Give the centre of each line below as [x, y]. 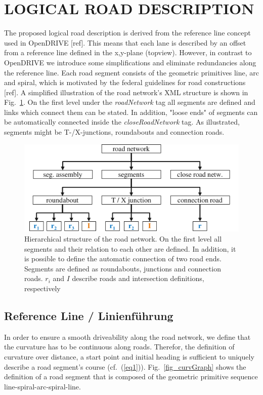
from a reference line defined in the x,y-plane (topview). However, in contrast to [128, 52]
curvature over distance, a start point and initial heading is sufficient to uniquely [129, 356]
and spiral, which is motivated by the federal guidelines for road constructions [125, 82]
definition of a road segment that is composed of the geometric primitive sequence [131, 377]
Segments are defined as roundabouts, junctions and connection [123, 268]
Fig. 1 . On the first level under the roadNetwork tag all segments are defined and [130, 102]
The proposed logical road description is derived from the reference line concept [127, 33]
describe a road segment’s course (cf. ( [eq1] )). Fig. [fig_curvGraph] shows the [125, 366]
